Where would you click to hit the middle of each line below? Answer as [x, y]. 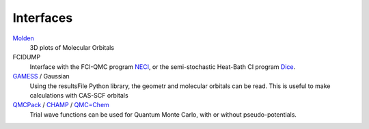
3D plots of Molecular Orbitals [72, 47]
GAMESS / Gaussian [41, 76]
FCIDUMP [27, 57]
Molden [23, 38]
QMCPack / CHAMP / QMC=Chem [61, 105]
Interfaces [43, 18]
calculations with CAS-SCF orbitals [79, 95]
